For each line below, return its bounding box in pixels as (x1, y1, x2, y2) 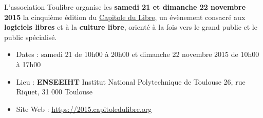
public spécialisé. (4, 31, 57, 42)
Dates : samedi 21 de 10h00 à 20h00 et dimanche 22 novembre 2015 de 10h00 (16, 49, 259, 60)
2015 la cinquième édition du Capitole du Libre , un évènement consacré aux (4, 11, 246, 22)
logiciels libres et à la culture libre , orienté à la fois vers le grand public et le (4, 22, 257, 32)
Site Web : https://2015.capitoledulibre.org (16, 103, 152, 114)
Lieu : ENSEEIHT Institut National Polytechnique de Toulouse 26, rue (16, 76, 246, 87)
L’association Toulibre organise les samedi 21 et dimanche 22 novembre (4, 2, 246, 12)
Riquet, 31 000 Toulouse (16, 86, 92, 97)
